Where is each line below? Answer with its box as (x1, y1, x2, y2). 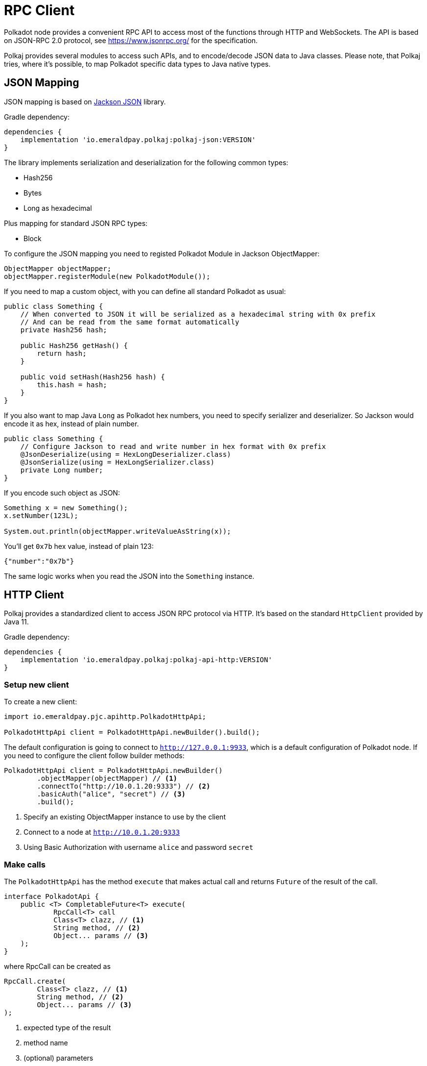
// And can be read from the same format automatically (20, 318, 239, 326)
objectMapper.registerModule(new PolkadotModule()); (4, 272, 211, 280)
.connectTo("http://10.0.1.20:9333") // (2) (37, 782, 211, 791)
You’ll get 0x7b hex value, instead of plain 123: (4, 542, 154, 550)
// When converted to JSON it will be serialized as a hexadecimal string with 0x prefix (20, 310, 376, 318)
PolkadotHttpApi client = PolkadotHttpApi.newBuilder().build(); (4, 728, 260, 737)
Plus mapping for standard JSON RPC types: (4, 219, 148, 227)
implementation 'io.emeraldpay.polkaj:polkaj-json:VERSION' (20, 135, 256, 144)
